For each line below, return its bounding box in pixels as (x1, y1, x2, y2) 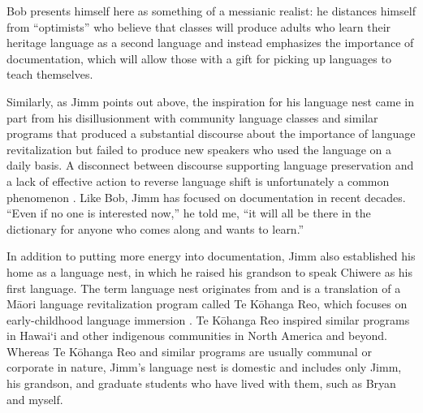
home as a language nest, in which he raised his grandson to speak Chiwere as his (6, 263, 413, 280)
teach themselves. (6, 66, 93, 83)
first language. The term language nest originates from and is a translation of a (6, 279, 401, 296)
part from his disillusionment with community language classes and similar (6, 109, 378, 126)
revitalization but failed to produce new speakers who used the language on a (6, 140, 392, 157)
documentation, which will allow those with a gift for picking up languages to (6, 49, 391, 67)
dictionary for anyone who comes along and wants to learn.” (6, 220, 304, 237)
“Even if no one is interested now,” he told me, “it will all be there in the (6, 204, 371, 222)
